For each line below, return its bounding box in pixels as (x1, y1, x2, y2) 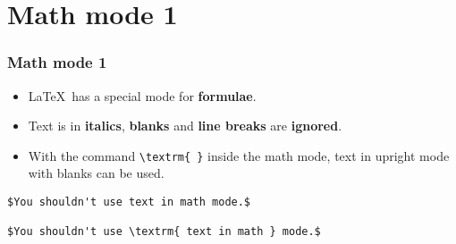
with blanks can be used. (28, 164, 165, 182)
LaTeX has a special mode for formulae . (28, 86, 257, 105)
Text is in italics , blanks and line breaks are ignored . (28, 116, 342, 135)
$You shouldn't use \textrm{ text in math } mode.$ (7, 225, 321, 239)
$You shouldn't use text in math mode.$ (7, 196, 251, 209)
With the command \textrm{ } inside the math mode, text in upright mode (28, 146, 450, 164)
